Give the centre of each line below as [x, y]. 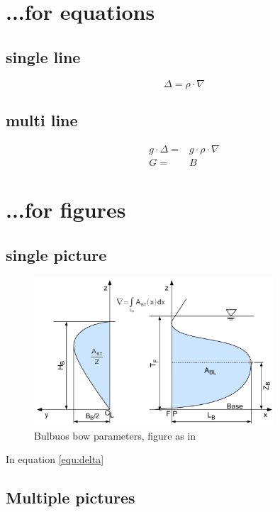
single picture [56, 254]
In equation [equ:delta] [55, 459]
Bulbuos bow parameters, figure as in [115, 435]
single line [43, 56]
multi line [42, 119]
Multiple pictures [71, 497]
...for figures [66, 210]
